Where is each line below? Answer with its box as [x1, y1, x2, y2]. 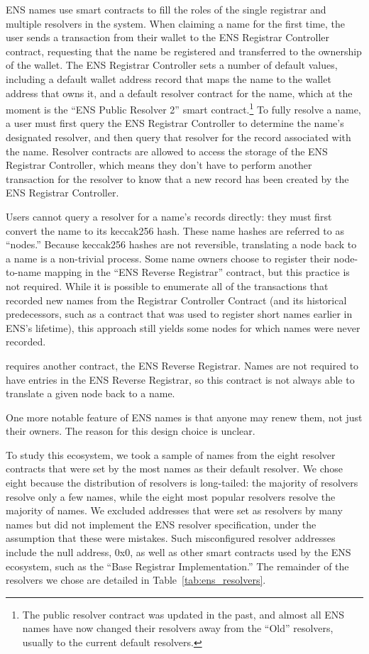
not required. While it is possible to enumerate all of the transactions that [6, 278, 329, 293]
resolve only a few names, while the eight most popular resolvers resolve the [6, 489, 336, 504]
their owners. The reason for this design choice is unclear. [6, 423, 255, 438]
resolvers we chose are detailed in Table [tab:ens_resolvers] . [6, 572, 266, 587]
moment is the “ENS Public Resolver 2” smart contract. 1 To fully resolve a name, [6, 100, 361, 116]
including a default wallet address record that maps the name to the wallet [6, 71, 331, 86]
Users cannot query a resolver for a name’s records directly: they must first [6, 209, 332, 223]
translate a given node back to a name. [6, 386, 175, 401]
